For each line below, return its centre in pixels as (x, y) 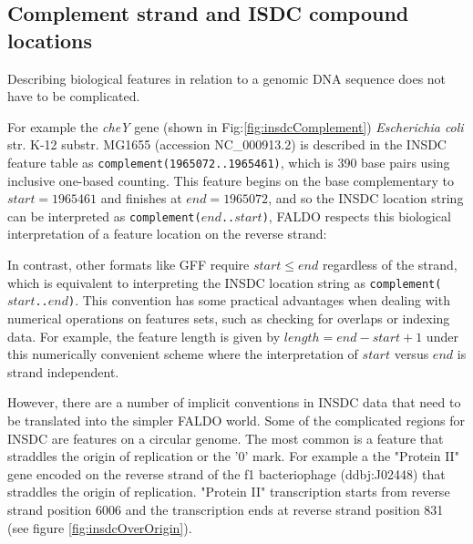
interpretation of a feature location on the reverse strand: (167, 234)
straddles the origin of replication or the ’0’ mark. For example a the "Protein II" (233, 456)
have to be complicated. (74, 96)
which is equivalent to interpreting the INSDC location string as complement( (225, 282)
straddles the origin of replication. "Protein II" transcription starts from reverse (229, 492)
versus (411, 354)
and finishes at (141, 198)
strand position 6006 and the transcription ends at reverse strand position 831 (226, 509)
